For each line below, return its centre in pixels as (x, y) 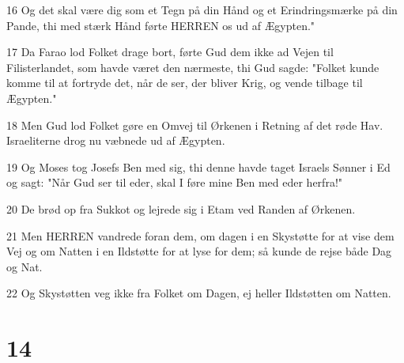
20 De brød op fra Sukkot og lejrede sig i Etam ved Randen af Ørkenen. (181, 208)
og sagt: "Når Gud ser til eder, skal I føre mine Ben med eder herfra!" (175, 182)
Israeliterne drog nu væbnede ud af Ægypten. (116, 140)
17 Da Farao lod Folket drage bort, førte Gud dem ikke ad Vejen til (170, 52)
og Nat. (25, 266)
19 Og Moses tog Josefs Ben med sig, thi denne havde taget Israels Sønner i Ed (198, 166)
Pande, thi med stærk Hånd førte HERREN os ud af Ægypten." (161, 25)
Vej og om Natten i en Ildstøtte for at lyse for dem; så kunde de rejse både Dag (199, 251)
